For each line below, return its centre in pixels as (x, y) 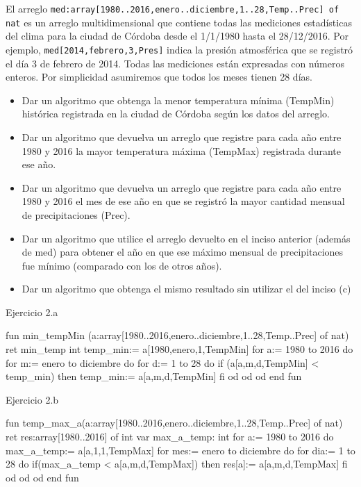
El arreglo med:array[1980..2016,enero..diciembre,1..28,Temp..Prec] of (173, 8)
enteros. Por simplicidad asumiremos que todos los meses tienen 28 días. (159, 77)
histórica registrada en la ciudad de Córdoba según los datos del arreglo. (176, 114)
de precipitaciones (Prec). (76, 214)
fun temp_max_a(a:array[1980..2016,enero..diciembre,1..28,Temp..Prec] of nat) (174, 423)
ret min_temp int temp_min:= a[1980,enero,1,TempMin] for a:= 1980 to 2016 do (179, 349)
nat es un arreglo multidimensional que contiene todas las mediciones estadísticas (179, 22)
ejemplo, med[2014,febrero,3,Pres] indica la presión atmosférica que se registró (179, 49)
